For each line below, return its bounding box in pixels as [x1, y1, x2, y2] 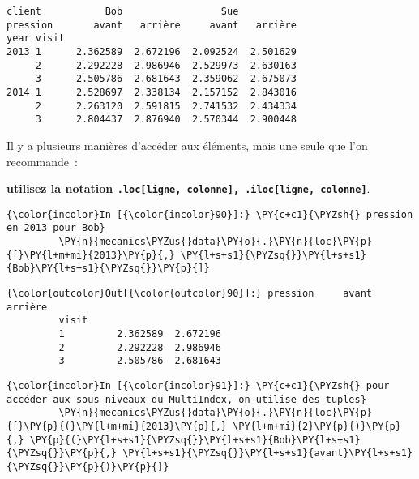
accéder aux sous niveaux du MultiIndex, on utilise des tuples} [6, 393, 366, 405]
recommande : [6, 152, 78, 169]
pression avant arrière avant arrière [6, 19, 297, 31]
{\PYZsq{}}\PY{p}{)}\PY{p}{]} [6, 460, 169, 473]
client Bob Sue [6, 6, 239, 17]
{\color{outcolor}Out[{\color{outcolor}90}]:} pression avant [6, 288, 373, 300]
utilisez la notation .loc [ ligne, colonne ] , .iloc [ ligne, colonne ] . [6, 180, 370, 197]
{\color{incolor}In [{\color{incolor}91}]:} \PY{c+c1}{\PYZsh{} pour [6, 379, 390, 391]
